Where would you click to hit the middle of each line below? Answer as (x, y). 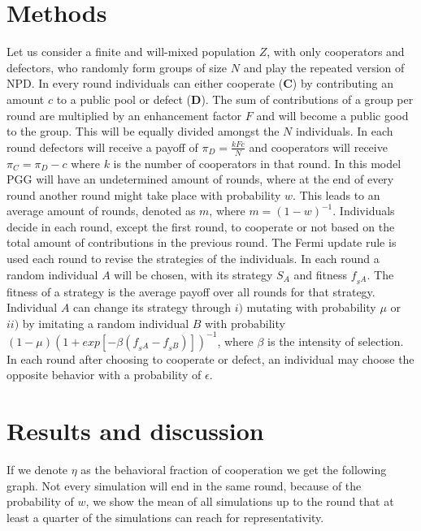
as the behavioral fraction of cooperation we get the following (234, 470)
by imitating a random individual (106, 323)
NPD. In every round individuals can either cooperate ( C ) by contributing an (200, 83)
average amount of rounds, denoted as (101, 211)
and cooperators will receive (318, 147)
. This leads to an (336, 194)
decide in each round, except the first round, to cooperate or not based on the (201, 226)
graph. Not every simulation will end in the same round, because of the (184, 485)
